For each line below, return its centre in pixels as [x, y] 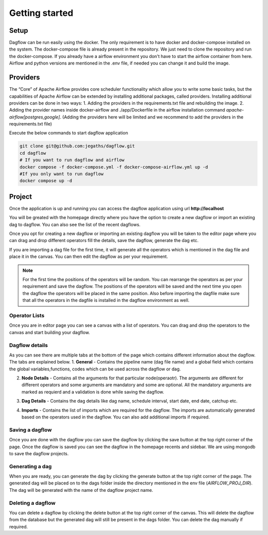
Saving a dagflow [31, 430]
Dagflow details [29, 345]
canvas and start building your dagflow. [50, 332]
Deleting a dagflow [32, 503]
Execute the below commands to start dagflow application [69, 133]
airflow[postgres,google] [35, 117]
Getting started [41, 13]
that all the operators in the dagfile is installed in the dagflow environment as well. [106, 300]
